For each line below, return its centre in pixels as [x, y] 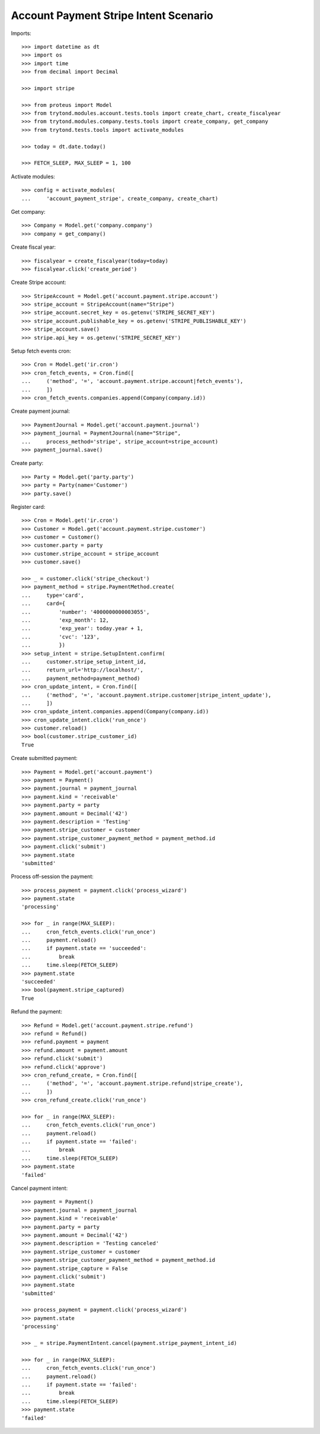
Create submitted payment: [44, 758]
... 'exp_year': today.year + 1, [82, 629]
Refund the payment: [36, 1012]
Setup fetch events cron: [41, 351]
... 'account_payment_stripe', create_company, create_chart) [120, 198]
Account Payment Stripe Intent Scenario [112, 15]
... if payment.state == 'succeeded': [84, 948]
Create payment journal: [41, 411]
